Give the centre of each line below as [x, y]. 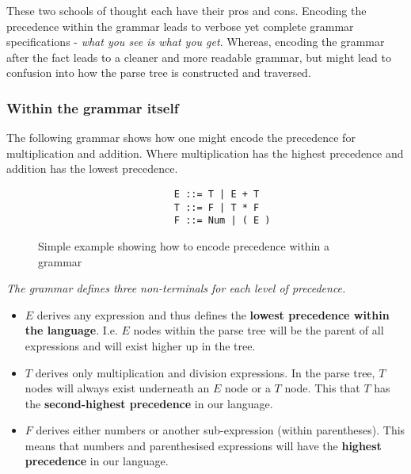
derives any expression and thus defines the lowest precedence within [213, 314]
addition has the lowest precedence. [92, 168]
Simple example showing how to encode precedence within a [184, 245]
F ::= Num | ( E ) [222, 221]
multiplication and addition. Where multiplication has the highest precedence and [205, 153]
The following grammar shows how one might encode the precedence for [181, 138]
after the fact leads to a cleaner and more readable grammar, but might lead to [199, 57]
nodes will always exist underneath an [117, 388]
